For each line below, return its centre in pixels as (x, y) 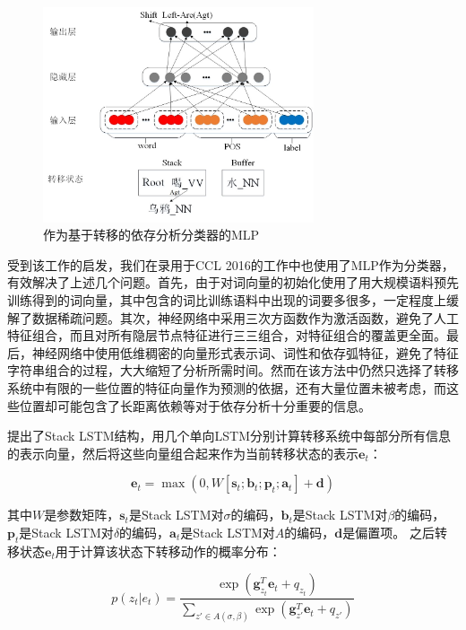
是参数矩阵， (82, 515)
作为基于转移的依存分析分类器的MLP (151, 235)
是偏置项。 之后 (388, 532)
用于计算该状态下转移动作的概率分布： (168, 551)
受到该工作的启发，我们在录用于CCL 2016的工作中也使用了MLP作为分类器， (231, 264)
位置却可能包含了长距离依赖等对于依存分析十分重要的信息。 (195, 405)
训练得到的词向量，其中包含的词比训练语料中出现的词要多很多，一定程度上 (227, 299)
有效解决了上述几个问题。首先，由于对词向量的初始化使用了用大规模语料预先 (233, 282)
